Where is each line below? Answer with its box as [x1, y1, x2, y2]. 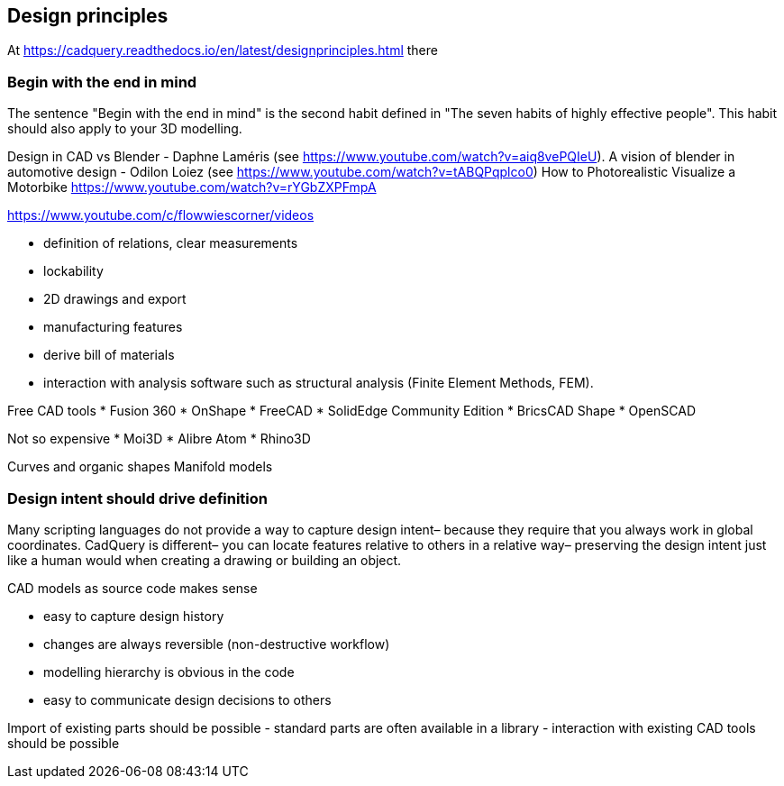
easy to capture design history [43, 608, 224, 624]
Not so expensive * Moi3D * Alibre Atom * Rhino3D [7, 431, 311, 447]
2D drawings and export [43, 291, 187, 307]
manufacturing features [43, 319, 183, 335]
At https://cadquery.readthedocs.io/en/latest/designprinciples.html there [7, 42, 438, 59]
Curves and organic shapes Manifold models [7, 459, 273, 475]
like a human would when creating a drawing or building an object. [7, 552, 402, 568]
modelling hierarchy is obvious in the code [43, 663, 295, 680]
